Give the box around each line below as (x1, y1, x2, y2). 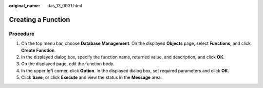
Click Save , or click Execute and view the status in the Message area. (21, 74, 162, 80)
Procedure (9, 30, 35, 37)
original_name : (9, 3, 40, 8)
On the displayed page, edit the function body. (21, 61, 114, 67)
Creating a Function (9, 15, 70, 24)
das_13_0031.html (47, 3, 82, 8)
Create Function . (21, 47, 56, 53)
